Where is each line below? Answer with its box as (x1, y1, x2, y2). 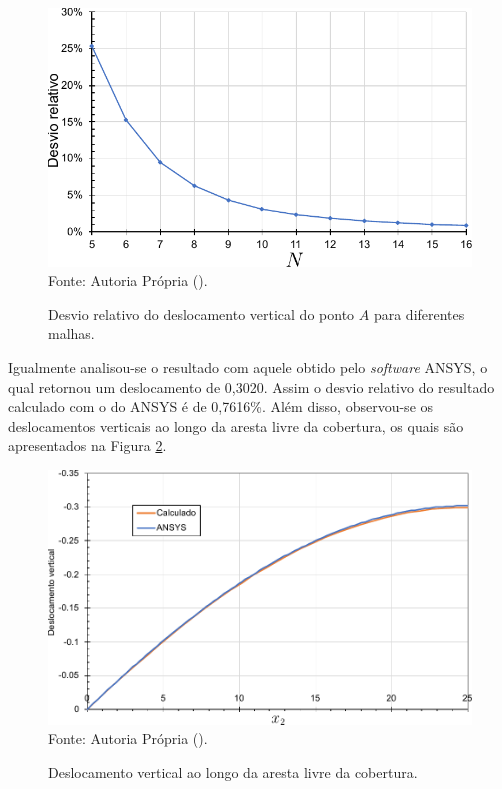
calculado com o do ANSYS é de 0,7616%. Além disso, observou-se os (8, 396, 434, 417)
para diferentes (373, 303, 465, 324)
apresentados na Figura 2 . (8, 435, 167, 456)
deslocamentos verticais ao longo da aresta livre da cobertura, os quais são (8, 415, 464, 436)
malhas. (48, 323, 95, 344)
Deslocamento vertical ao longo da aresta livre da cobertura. (48, 762, 418, 783)
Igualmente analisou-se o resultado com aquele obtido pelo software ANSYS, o (8, 357, 488, 378)
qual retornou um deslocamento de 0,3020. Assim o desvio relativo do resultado (8, 376, 495, 397)
